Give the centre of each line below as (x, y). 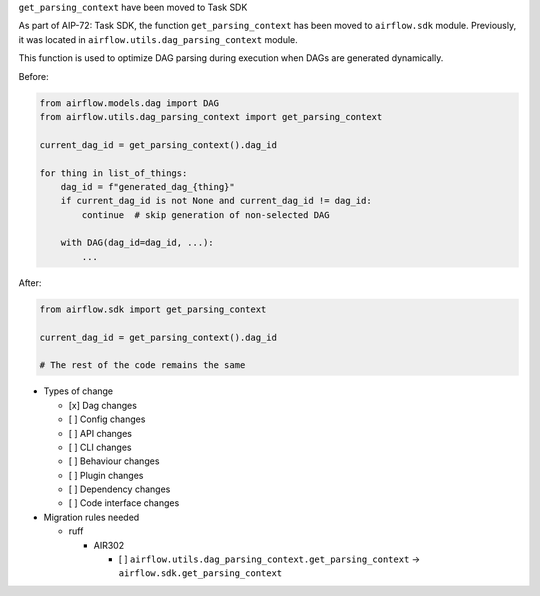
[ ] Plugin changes (106, 475)
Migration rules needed (91, 517)
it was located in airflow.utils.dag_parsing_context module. (158, 39)
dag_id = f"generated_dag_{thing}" (147, 186)
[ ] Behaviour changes (114, 461)
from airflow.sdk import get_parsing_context (153, 309)
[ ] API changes (100, 433)
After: (30, 282)
